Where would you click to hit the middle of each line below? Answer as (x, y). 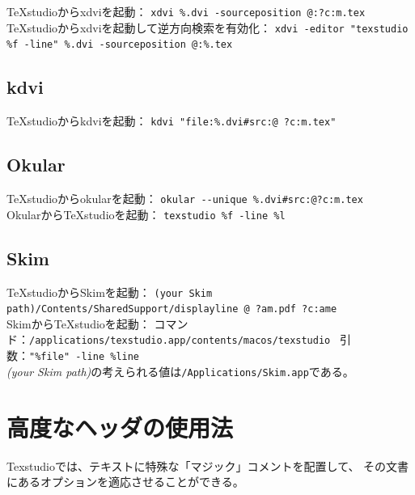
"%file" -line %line (85, 357)
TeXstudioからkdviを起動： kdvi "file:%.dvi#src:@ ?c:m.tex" (172, 121)
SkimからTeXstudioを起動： (78, 323)
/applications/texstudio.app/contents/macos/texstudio (180, 341)
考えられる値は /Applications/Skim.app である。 (228, 371)
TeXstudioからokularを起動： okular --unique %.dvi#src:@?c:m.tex (185, 199)
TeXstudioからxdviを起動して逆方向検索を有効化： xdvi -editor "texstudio (207, 27)
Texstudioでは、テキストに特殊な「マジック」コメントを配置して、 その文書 (208, 465)
